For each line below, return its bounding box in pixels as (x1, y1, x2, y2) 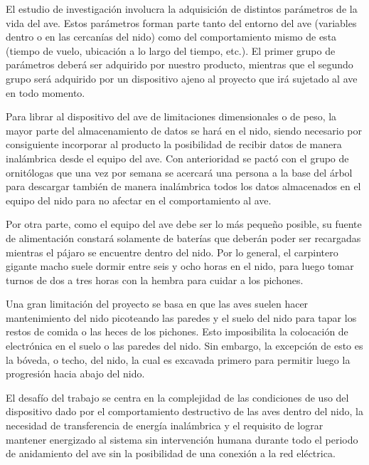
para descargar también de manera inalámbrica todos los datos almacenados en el (6, 179, 361, 194)
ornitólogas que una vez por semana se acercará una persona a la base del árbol (6, 164, 353, 179)
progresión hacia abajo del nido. (6, 366, 145, 381)
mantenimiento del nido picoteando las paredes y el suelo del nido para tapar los (6, 310, 357, 325)
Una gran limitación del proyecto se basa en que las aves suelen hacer (6, 296, 309, 311)
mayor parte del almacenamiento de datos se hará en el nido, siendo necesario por (6, 122, 362, 137)
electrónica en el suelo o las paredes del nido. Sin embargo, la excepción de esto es (6, 338, 363, 353)
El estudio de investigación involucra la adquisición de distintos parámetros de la (6, 1, 358, 16)
